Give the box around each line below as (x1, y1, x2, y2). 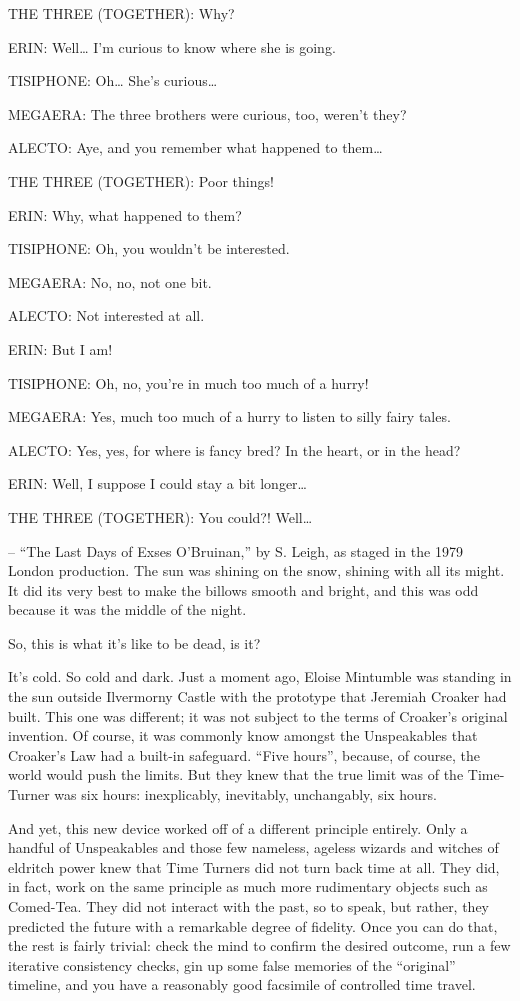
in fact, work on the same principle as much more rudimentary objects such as (8, 876, 488, 897)
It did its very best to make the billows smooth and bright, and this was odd (8, 579, 479, 600)
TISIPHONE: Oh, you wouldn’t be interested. (8, 238, 290, 259)
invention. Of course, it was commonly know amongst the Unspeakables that (8, 725, 478, 746)
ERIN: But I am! (8, 338, 113, 359)
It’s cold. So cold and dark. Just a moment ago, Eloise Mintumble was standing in (8, 666, 512, 687)
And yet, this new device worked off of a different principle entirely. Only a (8, 817, 468, 838)
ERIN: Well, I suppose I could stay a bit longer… (8, 473, 307, 494)
